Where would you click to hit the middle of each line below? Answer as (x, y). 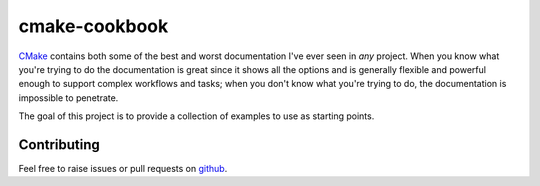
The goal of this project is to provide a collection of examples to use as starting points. (196, 116)
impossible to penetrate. (68, 97)
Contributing (59, 144)
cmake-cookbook (93, 26)
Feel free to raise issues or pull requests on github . (123, 169)
